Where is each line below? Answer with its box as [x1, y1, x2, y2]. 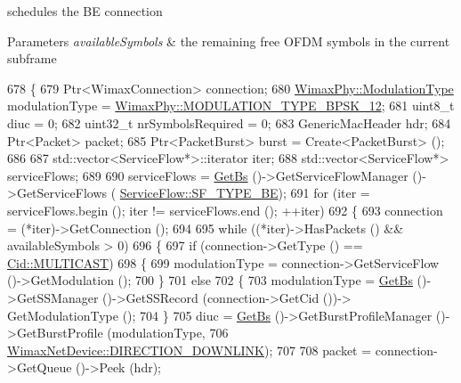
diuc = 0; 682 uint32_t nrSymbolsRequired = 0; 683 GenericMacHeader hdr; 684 [7, 113, 451, 132]
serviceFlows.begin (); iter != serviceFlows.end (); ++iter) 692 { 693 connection [7, 200, 443, 219]
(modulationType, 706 [107, 323, 229, 342]
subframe [7, 49, 57, 68]
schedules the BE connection [7, 2, 163, 20]
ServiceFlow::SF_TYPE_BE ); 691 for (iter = [119, 183, 370, 202]
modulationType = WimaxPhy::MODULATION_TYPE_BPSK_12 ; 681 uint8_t [7, 96, 455, 115]
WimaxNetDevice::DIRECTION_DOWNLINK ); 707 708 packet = [7, 340, 372, 359]
